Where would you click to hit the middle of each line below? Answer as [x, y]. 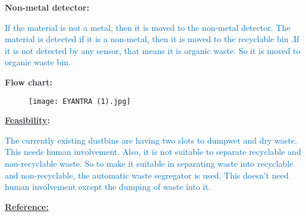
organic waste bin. [38, 62]
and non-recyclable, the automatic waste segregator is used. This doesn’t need [147, 175]
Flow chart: [29, 82]
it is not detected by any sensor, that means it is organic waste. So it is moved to [153, 50]
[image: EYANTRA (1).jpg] [80, 101]
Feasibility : [27, 120]
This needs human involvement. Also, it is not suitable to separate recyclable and [153, 152]
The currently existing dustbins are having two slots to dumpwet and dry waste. [151, 140]
